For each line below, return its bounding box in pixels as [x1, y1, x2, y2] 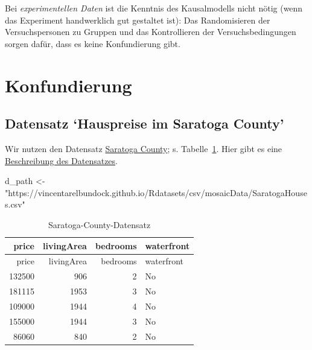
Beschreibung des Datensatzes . [5, 154, 118, 167]
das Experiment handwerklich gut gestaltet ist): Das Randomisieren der [5, 13, 270, 26]
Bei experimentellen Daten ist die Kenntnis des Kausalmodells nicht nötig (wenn [5, 2, 303, 14]
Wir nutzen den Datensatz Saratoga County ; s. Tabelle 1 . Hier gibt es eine [5, 142, 282, 154]
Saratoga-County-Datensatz [48, 218, 151, 231]
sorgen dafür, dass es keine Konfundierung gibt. [5, 37, 180, 49]
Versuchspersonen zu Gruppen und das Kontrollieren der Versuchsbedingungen [5, 25, 296, 38]
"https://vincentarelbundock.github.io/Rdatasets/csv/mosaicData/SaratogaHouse [5, 186, 307, 199]
